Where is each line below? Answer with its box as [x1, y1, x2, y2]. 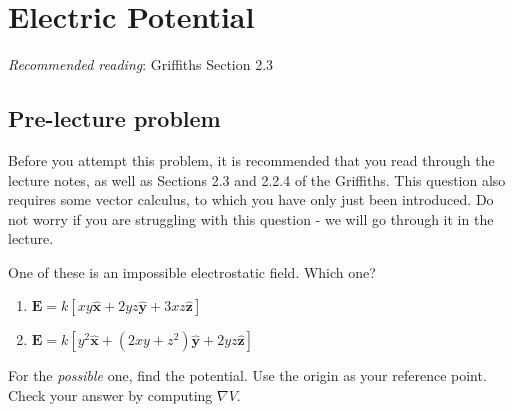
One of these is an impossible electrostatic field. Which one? [8, 261, 376, 282]
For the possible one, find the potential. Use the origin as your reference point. [8, 365, 487, 386]
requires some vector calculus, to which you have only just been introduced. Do [8, 189, 494, 210]
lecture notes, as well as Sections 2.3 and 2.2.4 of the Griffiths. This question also [8, 169, 506, 190]
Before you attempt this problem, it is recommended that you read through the [8, 149, 495, 170]
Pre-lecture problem [8, 103, 221, 134]
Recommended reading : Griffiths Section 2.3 [8, 54, 274, 75]
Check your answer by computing [8, 385, 213, 406]
